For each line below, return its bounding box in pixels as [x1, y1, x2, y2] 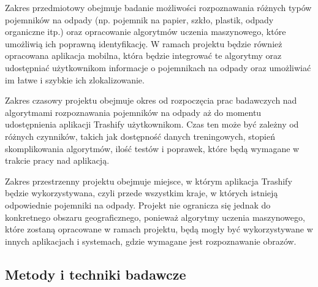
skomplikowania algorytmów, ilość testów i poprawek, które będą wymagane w [5, 142, 300, 155]
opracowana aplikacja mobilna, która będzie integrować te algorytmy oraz [5, 49, 282, 62]
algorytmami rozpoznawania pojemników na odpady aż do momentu [5, 105, 262, 118]
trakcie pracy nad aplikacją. [5, 154, 110, 167]
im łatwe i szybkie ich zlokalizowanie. [5, 73, 145, 86]
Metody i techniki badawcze [5, 264, 186, 283]
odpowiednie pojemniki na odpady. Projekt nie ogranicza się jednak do [5, 198, 271, 211]
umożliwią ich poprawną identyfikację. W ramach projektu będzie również [5, 37, 282, 50]
